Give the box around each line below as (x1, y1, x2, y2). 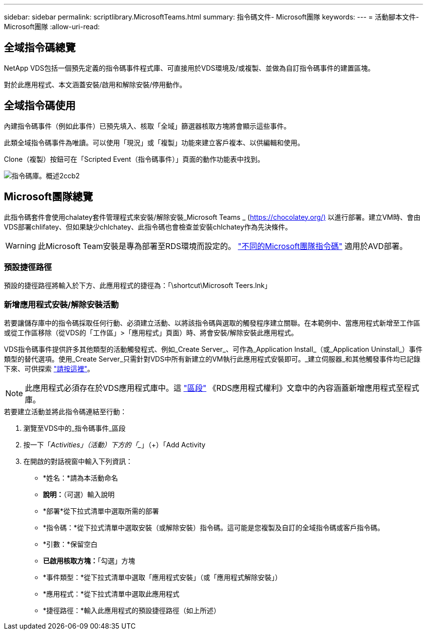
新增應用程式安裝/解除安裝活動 (4, 299, 119, 309)
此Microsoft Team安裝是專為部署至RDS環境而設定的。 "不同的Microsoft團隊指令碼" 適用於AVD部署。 (38, 241, 408, 251)
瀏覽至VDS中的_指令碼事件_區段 (23, 424, 126, 433)
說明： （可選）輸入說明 (43, 490, 115, 499)
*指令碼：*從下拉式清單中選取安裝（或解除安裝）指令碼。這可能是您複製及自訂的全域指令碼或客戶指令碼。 (43, 523, 385, 532)
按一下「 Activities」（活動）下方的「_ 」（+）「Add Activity (23, 441, 206, 449)
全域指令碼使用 (4, 99, 76, 112)
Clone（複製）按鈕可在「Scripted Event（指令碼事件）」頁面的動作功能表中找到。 (4, 154, 264, 163)
